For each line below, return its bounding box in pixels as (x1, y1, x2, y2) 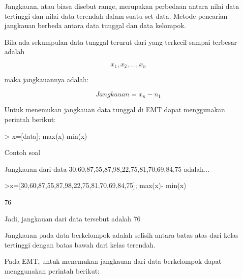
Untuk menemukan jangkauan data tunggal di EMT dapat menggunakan (4, 104, 225, 115)
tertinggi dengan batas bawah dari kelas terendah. (4, 239, 155, 249)
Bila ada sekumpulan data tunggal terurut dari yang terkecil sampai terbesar (4, 36, 237, 47)
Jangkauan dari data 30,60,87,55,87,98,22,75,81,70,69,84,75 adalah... (4, 163, 210, 174)
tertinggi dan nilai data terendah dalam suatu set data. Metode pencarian (4, 10, 228, 21)
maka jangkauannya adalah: (4, 74, 89, 85)
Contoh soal (4, 147, 40, 157)
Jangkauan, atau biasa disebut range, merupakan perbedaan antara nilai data (4, 1, 239, 11)
